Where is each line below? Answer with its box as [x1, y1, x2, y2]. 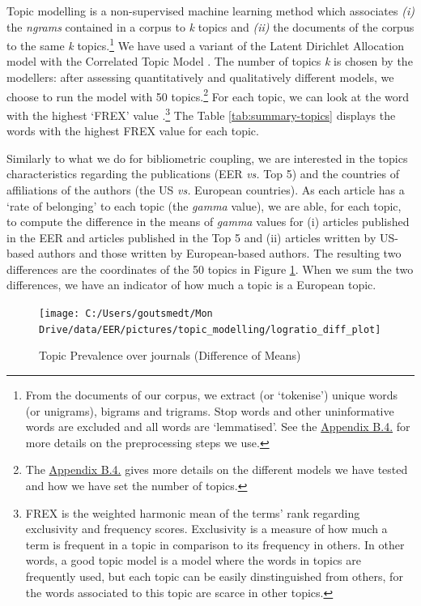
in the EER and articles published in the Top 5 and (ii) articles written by [6, 228, 376, 245]
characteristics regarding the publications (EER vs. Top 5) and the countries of [6, 165, 400, 182]
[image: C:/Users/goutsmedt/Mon [39, 308, 213, 320]
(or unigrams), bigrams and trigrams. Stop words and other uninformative [25, 402, 394, 419]
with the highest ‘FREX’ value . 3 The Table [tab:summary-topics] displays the [6, 104, 396, 123]
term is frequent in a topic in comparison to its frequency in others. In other [25, 536, 405, 553]
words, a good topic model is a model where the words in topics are [25, 552, 361, 569]
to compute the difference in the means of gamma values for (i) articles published [6, 213, 410, 230]
